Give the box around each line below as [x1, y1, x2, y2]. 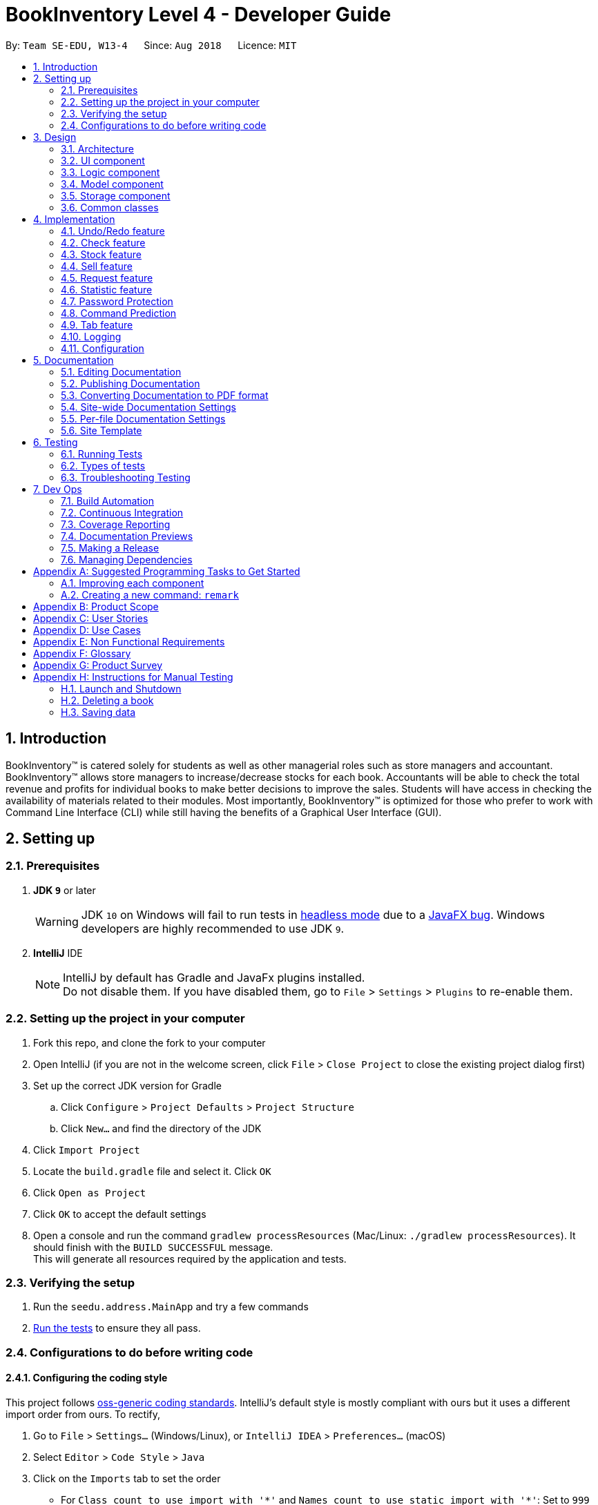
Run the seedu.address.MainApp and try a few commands [33, 1301, 309, 1313]
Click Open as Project [33, 1186, 146, 1198]
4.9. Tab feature [61, 318, 133, 331]
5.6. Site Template [61, 424, 142, 436]
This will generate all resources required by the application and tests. [33, 1252, 347, 1265]
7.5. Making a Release [61, 541, 160, 554]
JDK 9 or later [33, 884, 96, 896]
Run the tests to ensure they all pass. [33, 1322, 201, 1334]
